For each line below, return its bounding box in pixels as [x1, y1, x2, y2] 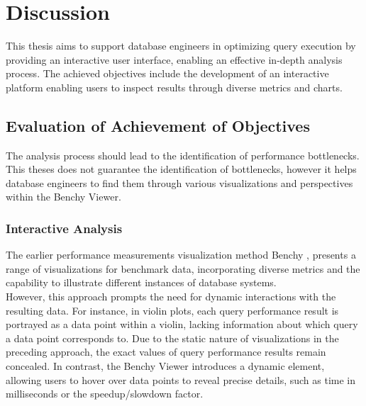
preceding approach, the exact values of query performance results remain [6, 344, 326, 359]
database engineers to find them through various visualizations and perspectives [6, 175, 353, 190]
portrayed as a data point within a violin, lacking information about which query [6, 317, 358, 332]
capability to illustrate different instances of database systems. [6, 275, 277, 290]
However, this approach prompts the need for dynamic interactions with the [6, 289, 336, 304]
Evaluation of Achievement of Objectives [6, 114, 310, 136]
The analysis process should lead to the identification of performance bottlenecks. [6, 147, 360, 162]
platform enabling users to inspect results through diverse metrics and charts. [6, 79, 343, 94]
